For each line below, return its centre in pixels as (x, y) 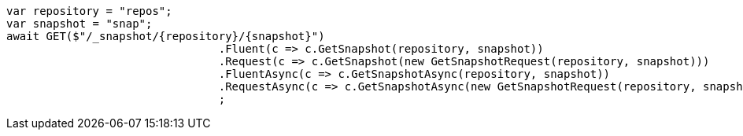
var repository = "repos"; (89, 11)
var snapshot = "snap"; (79, 24)
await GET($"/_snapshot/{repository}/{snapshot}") (166, 36)
